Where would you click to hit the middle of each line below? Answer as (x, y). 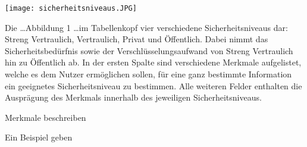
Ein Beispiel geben (39, 137)
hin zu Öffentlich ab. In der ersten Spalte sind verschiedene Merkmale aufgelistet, (153, 62)
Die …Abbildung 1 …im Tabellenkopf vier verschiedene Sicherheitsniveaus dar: (146, 27)
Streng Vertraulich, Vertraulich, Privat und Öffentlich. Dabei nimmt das (137, 39)
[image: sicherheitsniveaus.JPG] (71, 8)
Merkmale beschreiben (46, 117)
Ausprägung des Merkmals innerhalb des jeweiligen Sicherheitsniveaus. (133, 97)
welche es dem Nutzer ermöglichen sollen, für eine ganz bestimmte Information (148, 74)
